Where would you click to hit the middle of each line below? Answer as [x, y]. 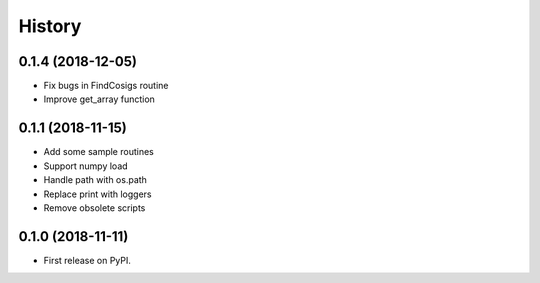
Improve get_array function [99, 99]
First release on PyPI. [87, 260]
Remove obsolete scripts [94, 207]
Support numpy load [86, 166]
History [50, 26]
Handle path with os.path [95, 180]
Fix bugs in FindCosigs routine [106, 86]
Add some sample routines [98, 152]
